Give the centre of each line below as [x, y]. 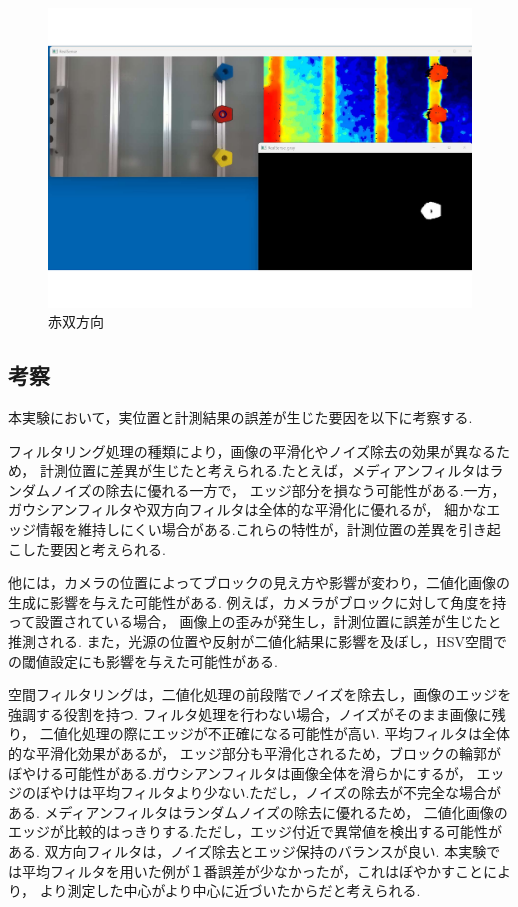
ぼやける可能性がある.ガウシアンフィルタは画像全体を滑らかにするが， [240, 772]
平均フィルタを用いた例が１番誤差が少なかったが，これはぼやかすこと [252, 870]
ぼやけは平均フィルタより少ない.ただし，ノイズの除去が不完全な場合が [268, 792]
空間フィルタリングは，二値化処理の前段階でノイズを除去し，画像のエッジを [260, 694]
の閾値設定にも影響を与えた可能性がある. [143, 660]
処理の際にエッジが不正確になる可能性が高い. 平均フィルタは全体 [295, 733]
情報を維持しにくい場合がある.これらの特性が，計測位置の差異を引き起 [268, 529]
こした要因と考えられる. [87, 548]
